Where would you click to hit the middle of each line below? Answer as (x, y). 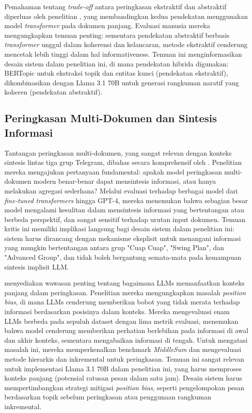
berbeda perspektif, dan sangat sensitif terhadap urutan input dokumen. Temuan (125, 219)
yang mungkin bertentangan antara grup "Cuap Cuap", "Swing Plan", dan (114, 247)
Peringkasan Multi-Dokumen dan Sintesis (111, 118)
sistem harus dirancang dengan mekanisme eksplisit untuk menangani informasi (123, 238)
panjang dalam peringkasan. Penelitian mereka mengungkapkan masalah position (125, 292)
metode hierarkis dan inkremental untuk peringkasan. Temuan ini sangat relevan (124, 359)
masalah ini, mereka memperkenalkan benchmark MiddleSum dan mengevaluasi (123, 349)
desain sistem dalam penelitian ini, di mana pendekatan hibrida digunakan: (117, 63)
